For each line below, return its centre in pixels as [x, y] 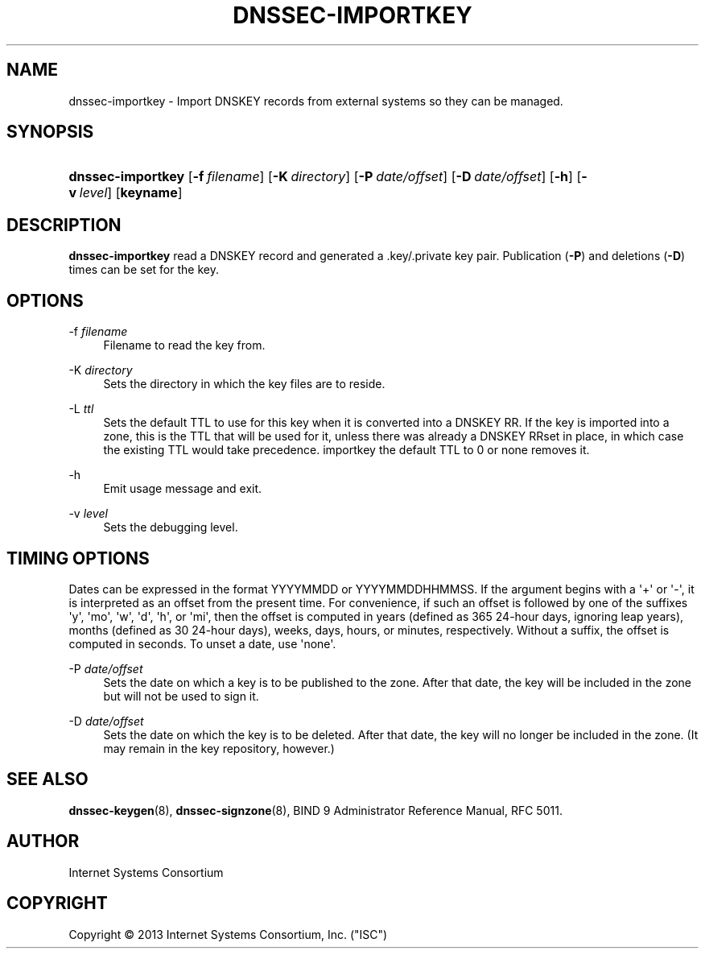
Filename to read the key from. [184, 345]
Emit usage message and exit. [183, 489]
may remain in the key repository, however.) [219, 748]
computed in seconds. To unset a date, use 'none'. [202, 643]
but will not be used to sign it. [181, 696]
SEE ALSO [47, 779]
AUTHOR [43, 841]
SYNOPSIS [50, 132]
